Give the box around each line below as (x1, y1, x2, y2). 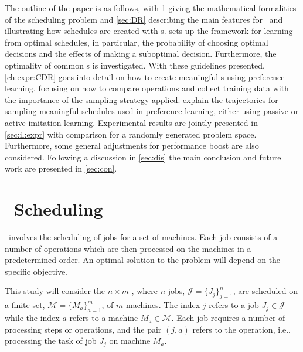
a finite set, (5, 299, 45, 311)
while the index (5, 312, 60, 323)
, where (131, 285, 158, 297)
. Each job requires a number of (171, 312, 285, 323)
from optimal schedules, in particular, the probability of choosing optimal (5, 36, 268, 48)
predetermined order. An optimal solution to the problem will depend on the (5, 254, 281, 266)
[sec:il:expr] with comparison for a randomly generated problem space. (5, 128, 257, 140)
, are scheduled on (233, 285, 298, 297)
